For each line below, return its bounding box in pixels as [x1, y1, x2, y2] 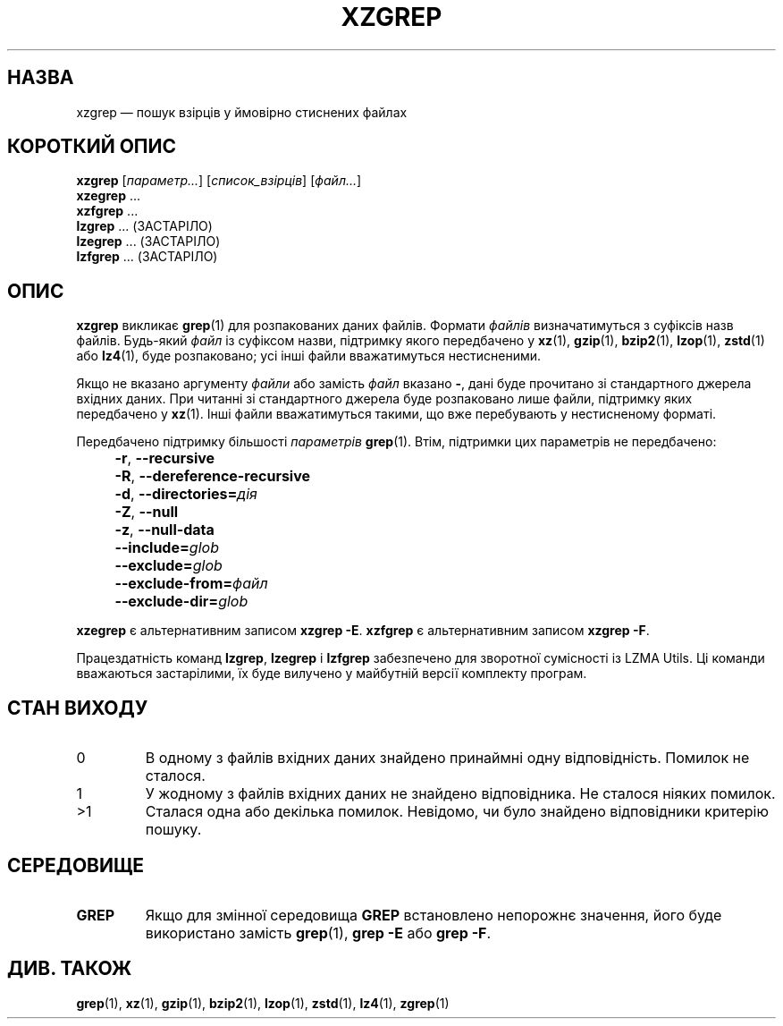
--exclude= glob [114, 556, 223, 575]
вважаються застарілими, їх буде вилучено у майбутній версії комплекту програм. [76, 666, 587, 682]
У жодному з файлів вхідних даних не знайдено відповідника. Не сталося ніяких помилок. [145, 784, 776, 803]
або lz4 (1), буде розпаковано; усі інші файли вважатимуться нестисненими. [76, 348, 542, 364]
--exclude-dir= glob [114, 592, 248, 611]
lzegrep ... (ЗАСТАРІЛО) [76, 233, 221, 250]
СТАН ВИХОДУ [7, 696, 148, 719]
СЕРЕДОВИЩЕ [7, 853, 145, 877]
